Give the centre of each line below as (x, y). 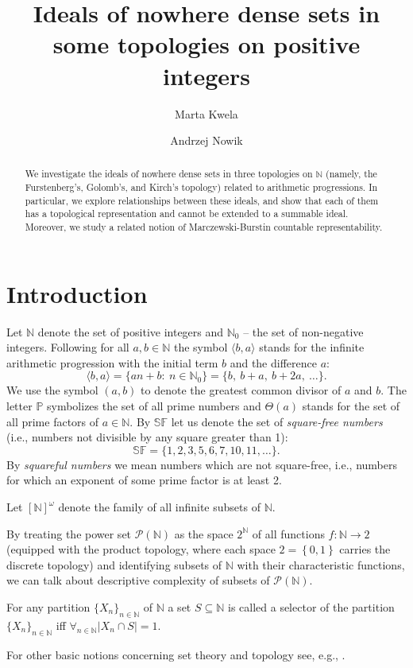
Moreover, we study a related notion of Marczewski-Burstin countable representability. (204, 227)
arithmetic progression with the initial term (112, 362)
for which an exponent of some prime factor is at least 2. (144, 480)
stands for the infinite (312, 347)
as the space (204, 533)
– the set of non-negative (303, 331)
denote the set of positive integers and (131, 331)
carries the (365, 549)
